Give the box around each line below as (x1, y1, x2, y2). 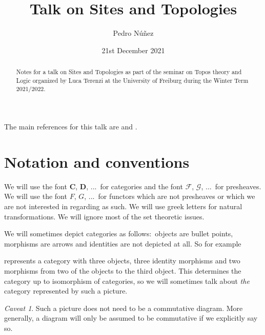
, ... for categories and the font (86, 181, 183, 191)
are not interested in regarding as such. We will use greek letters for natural (4, 200, 242, 211)
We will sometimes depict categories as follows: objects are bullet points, (4, 228, 233, 239)
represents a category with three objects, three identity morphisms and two (4, 255, 240, 266)
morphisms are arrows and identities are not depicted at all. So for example (4, 238, 241, 249)
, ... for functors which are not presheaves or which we (84, 191, 255, 202)
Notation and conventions (4, 151, 190, 172)
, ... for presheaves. (201, 181, 261, 191)
